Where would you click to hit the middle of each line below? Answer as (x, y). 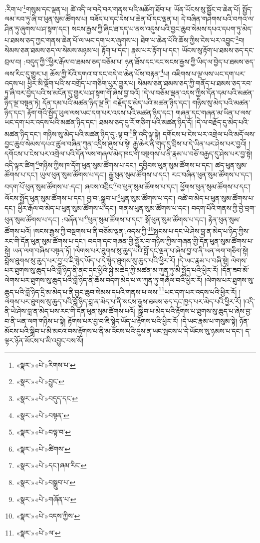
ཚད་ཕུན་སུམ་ (231, 165)
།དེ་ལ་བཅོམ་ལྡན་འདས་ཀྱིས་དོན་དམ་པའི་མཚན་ (198, 93)
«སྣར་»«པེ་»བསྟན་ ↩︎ (43, 415)
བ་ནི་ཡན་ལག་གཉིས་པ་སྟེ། (35, 321)
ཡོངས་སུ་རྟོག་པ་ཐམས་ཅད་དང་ (218, 50)
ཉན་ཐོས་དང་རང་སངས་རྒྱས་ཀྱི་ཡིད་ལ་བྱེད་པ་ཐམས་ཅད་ (190, 61)
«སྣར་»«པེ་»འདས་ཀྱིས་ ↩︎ (48, 516)
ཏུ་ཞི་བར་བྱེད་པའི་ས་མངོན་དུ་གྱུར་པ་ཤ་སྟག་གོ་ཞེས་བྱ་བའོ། (72, 93)
